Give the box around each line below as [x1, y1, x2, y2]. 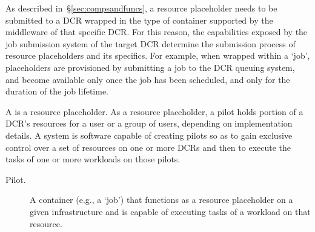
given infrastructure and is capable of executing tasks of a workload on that [30, 205, 311, 217]
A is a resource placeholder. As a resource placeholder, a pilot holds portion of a [5, 105, 303, 118]
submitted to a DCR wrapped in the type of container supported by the [5, 13, 273, 26]
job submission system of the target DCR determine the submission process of [5, 37, 296, 50]
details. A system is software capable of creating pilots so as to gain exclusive [5, 128, 293, 141]
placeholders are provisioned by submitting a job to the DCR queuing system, [5, 61, 295, 73]
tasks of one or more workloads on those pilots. [5, 153, 181, 165]
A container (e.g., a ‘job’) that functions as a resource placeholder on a [30, 193, 293, 206]
